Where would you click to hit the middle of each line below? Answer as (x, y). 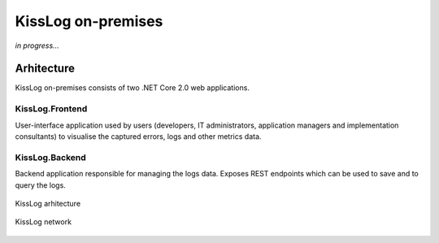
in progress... (37, 46)
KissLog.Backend (51, 157)
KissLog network (43, 222)
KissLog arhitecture (48, 203)
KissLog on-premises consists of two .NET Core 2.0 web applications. (132, 88)
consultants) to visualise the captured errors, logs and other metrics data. (138, 136)
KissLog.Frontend (51, 109)
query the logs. (41, 185)
